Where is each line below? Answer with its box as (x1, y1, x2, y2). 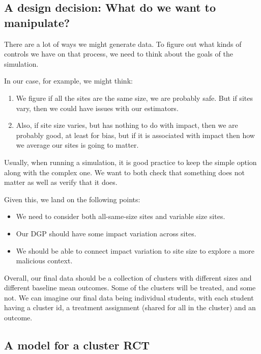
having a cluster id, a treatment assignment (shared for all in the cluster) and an (4, 302, 256, 313)
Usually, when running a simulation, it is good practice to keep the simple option (4, 156, 257, 167)
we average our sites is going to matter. (16, 140, 139, 150)
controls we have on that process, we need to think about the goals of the (4, 48, 233, 59)
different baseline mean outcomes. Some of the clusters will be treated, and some (4, 282, 256, 293)
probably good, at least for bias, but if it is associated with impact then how (16, 129, 255, 140)
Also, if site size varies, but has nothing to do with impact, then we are (16, 120, 238, 130)
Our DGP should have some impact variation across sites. (16, 228, 196, 238)
